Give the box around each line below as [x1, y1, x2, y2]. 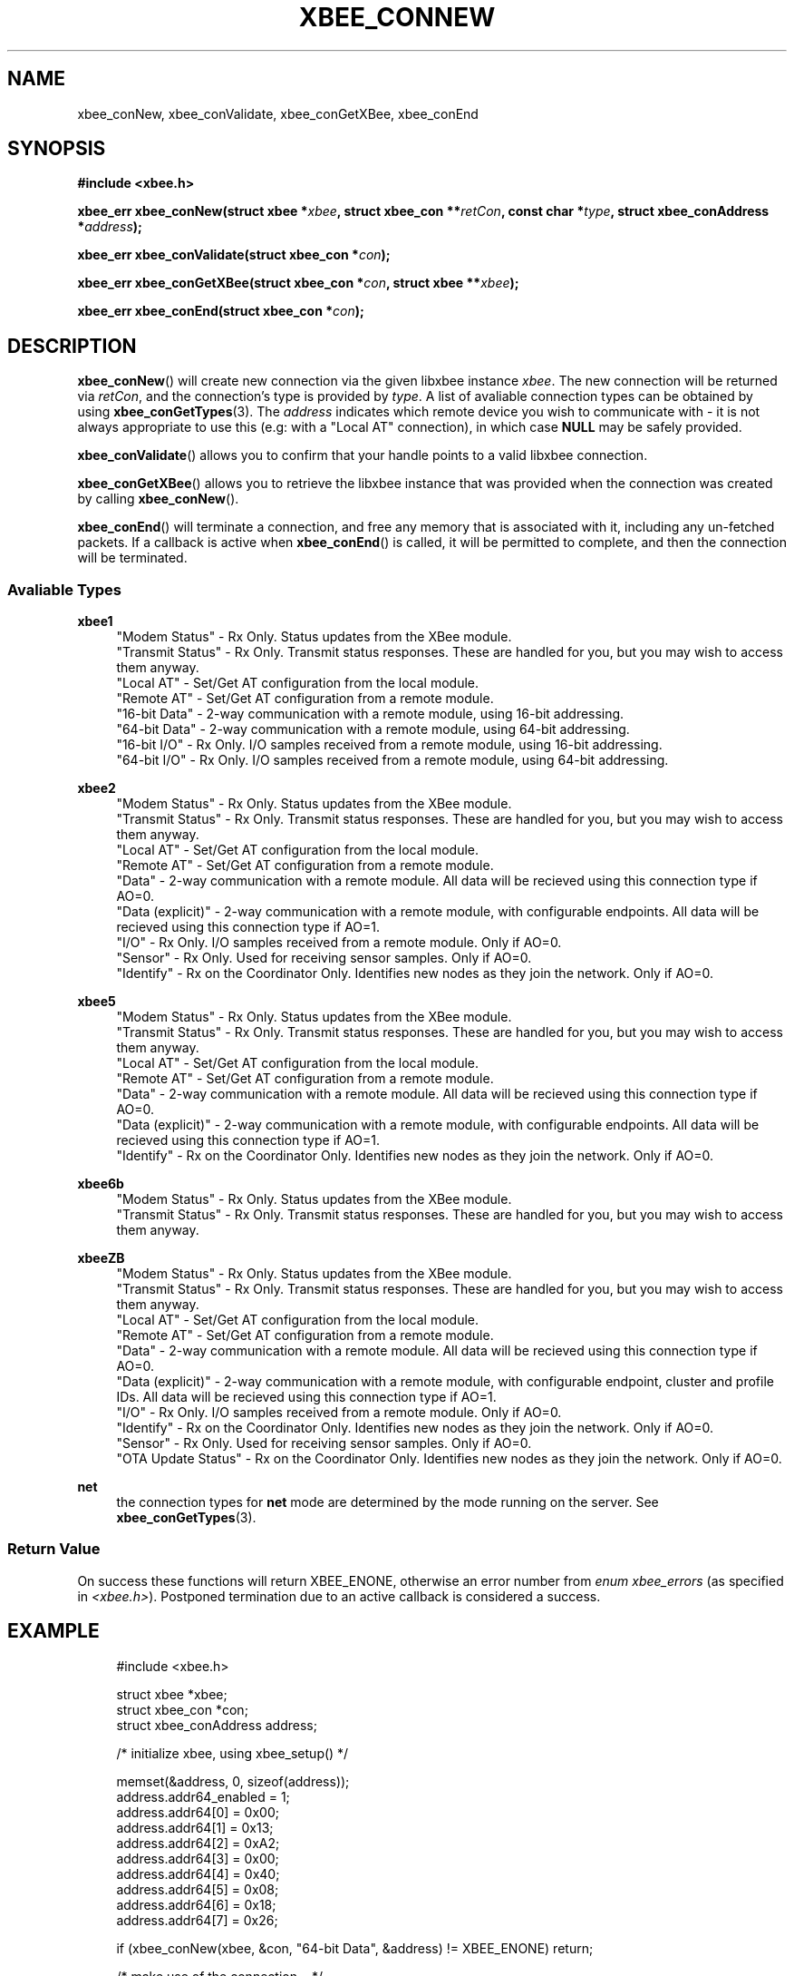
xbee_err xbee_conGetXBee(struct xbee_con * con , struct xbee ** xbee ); [77, 275, 519, 291]
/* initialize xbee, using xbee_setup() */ [116, 1745, 349, 1761]
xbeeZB [77, 1250, 125, 1267]
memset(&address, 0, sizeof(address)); [116, 1773, 350, 1789]
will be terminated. [77, 550, 188, 566]
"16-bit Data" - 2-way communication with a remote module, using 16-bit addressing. [116, 706, 625, 722]
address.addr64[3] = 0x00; [116, 1850, 279, 1866]
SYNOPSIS [7, 137, 106, 161]
